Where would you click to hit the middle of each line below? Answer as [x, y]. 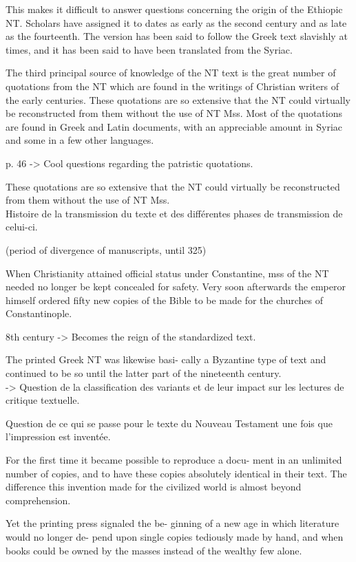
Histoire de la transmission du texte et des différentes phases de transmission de [174, 213]
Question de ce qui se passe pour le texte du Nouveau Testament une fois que [169, 423]
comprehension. [38, 500]
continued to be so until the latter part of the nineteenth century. [144, 373]
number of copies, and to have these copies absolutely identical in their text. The [176, 473]
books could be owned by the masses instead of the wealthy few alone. [154, 550]
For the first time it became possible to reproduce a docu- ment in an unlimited [174, 460]
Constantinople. [39, 313]
